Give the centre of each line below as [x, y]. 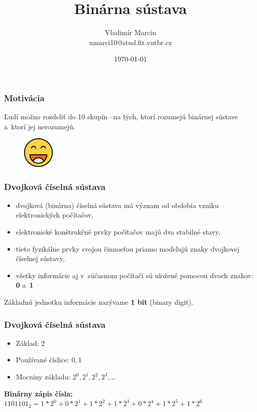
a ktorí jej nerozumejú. [40, 126]
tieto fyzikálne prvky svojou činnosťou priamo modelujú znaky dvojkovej [127, 248]
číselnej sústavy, [40, 258]
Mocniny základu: [43, 377]
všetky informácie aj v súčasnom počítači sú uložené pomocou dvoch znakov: [135, 275]
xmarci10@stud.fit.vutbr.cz [131, 42]
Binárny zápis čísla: [38, 393]
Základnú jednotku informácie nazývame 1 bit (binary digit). [99, 302]
